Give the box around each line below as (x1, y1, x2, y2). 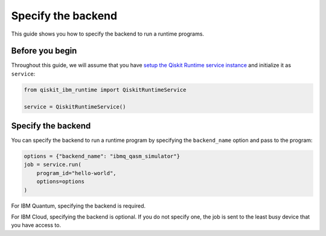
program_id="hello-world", (36, 170, 117, 176)
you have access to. (11, 222, 62, 229)
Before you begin (11, 46, 77, 56)
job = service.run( (24, 161, 81, 168)
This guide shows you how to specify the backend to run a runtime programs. (11, 30, 205, 37)
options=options (36, 178, 85, 185)
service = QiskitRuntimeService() (24, 103, 126, 110)
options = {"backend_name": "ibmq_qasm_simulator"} (24, 153, 181, 160)
